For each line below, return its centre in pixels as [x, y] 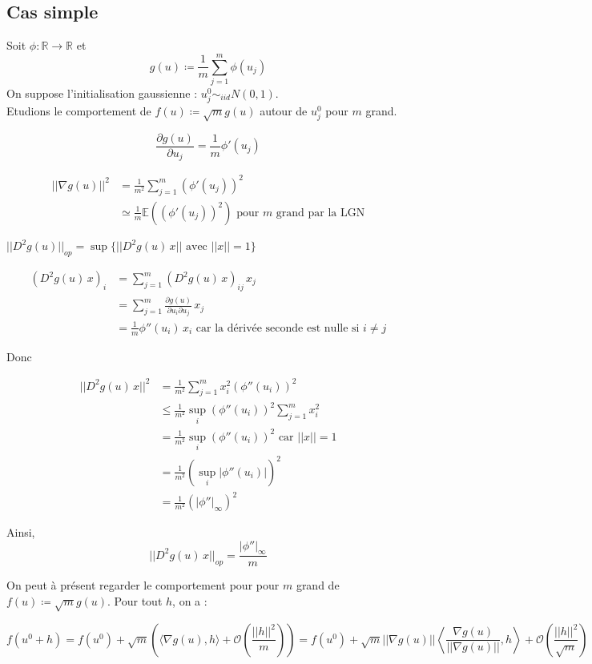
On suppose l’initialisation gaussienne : [102, 93]
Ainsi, [21, 532]
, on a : [190, 601]
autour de [284, 111]
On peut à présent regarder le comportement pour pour [143, 585]
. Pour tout [135, 601]
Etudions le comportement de [79, 111]
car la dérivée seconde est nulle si [278, 328]
